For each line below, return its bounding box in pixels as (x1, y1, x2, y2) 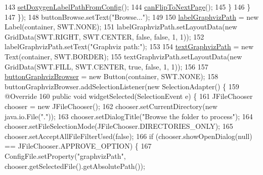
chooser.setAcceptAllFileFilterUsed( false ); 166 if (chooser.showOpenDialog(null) (5, 130, 252, 141)
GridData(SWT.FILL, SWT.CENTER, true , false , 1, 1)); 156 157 (5, 61, 208, 72)
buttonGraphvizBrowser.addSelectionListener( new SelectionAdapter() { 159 (5, 81, 239, 91)
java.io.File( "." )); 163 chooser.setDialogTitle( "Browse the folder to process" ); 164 (5, 111, 253, 121)
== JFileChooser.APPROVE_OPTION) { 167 (5, 141, 152, 151)
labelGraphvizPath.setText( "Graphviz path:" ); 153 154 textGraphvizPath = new (5, 41, 254, 52)
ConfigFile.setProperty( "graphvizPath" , (5, 150, 126, 161)
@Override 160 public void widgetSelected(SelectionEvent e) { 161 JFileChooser (5, 91, 253, 101)
